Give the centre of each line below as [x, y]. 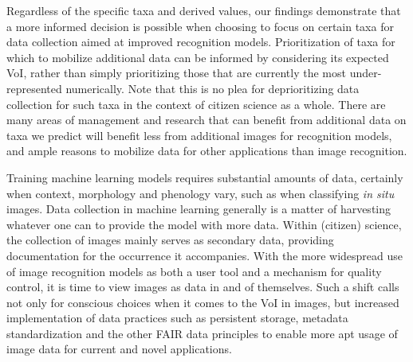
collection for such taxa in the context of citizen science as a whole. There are [196, 104]
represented [34, 88]
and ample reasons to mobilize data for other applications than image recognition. [207, 151]
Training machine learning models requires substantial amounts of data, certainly [205, 177]
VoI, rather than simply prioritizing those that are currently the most [176, 73]
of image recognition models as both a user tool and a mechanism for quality [194, 271]
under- [366, 73]
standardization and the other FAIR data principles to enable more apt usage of [202, 333]
